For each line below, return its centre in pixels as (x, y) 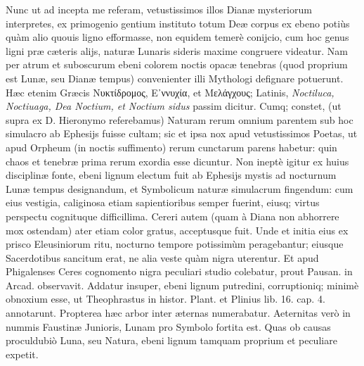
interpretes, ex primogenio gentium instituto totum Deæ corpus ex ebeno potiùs (178, 23)
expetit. (22, 354)
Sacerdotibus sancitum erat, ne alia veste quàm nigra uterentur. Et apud (162, 257)
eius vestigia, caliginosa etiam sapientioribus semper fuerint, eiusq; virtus (163, 202)
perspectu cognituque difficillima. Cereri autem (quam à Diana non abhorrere (173, 216)
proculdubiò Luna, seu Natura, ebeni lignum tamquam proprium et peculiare (171, 340)
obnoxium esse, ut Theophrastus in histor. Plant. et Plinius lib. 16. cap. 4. (165, 299)
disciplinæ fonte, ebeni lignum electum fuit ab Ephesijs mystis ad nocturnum (171, 175)
